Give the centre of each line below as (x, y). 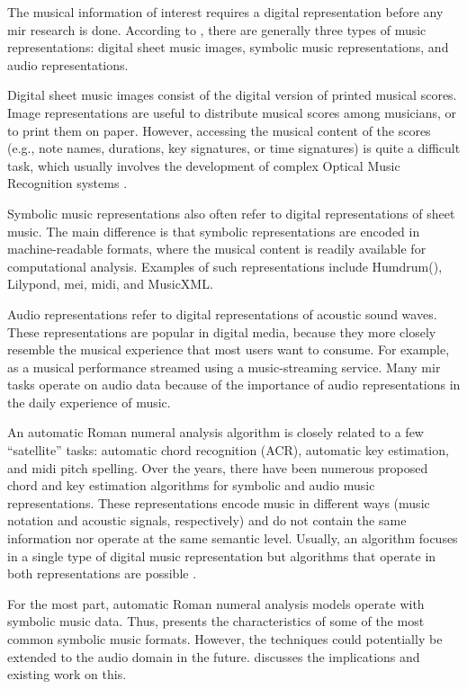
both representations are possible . (102, 573)
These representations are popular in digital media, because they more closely (222, 331)
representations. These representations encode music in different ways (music (219, 502)
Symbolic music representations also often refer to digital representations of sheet (231, 213)
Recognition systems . (67, 183)
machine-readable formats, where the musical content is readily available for (217, 249)
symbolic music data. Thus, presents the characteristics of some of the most (216, 621)
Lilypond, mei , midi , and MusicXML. (110, 284)
